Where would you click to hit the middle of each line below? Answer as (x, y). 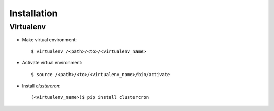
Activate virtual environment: (52, 63)
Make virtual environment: (49, 40)
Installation (33, 13)
